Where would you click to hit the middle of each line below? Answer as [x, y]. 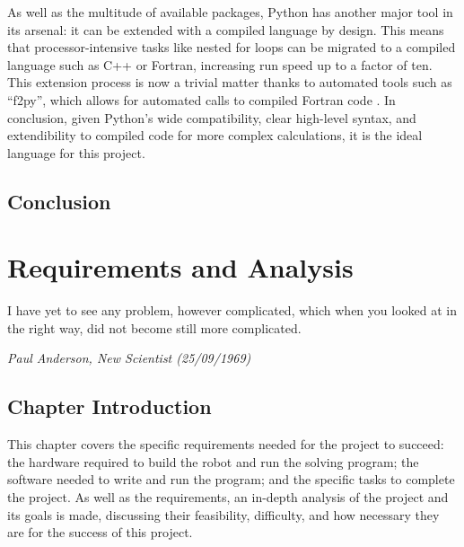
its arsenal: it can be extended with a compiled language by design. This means [226, 29]
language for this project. [76, 152]
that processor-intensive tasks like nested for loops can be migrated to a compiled [232, 47]
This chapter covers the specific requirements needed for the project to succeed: [226, 444]
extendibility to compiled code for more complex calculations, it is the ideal [215, 135]
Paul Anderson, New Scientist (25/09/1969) [129, 358]
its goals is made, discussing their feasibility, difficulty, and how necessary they [223, 514]
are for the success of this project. [100, 532]
